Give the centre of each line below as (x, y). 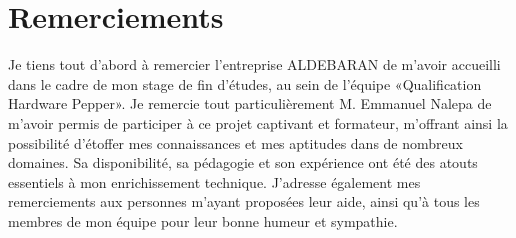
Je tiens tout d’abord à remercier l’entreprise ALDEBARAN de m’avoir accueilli (254, 64)
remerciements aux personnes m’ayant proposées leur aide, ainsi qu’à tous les (244, 201)
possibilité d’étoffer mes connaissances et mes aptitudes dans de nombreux (235, 142)
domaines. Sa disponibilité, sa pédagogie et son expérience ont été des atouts (243, 162)
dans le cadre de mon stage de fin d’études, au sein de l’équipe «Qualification (245, 83)
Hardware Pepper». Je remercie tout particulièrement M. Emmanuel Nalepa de (250, 103)
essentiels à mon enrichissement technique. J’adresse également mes (214, 181)
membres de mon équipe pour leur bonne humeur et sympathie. (203, 220)
